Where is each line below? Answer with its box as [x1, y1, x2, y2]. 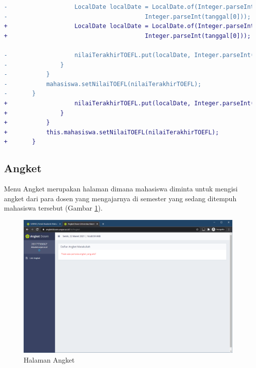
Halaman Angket [24, 354, 75, 365]
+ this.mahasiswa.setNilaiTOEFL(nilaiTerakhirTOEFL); [4, 128, 219, 136]
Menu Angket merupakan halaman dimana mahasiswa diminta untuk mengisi [4, 184, 238, 194]
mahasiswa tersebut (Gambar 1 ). [4, 203, 103, 213]
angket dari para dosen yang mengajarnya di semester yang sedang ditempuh [4, 193, 237, 203]
